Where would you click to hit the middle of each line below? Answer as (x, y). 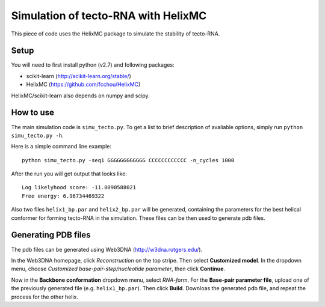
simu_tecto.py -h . (37, 135)
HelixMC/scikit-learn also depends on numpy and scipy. (80, 96)
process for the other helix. (45, 297)
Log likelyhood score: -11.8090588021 (79, 187)
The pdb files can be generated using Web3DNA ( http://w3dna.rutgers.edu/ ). (107, 249)
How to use (32, 113)
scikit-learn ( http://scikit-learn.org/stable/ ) (79, 76)
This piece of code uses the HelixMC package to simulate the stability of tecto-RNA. (116, 34)
